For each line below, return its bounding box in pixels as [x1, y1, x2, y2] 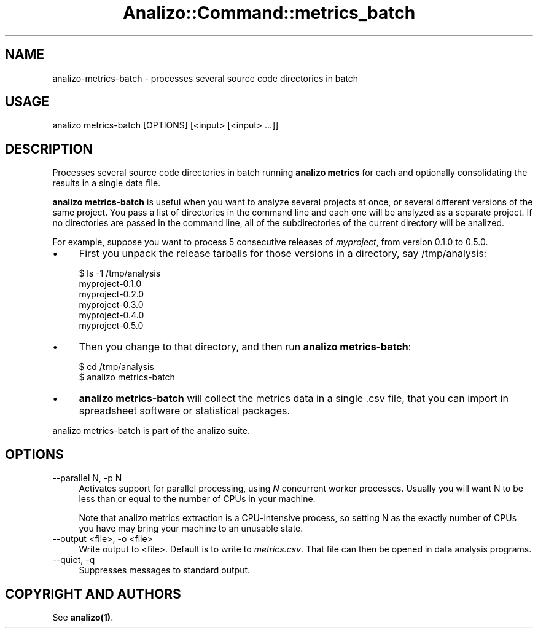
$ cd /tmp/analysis [79, 361, 154, 372]
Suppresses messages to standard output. [79, 565, 251, 576]
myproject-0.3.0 [79, 299, 144, 310]
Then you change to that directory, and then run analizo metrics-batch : [79, 340, 411, 353]
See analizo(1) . [52, 611, 114, 623]
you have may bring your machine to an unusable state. [79, 523, 303, 534]
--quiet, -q [52, 554, 95, 565]
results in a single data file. [52, 178, 161, 189]
